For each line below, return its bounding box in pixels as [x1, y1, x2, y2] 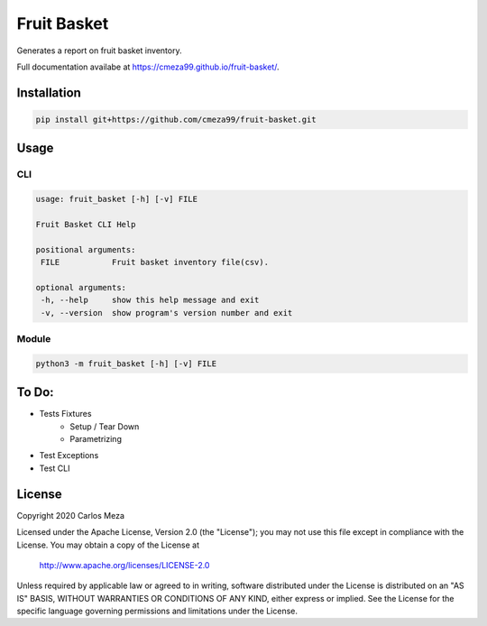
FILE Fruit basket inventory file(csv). [41, 257, 270, 268]
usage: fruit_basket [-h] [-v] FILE [35, 194, 198, 205]
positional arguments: [35, 244, 136, 254]
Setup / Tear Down [69, 420, 140, 432]
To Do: [16, 384, 54, 400]
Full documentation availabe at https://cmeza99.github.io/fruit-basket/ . [16, 61, 280, 72]
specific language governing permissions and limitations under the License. [16, 605, 298, 617]
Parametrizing [69, 434, 122, 445]
